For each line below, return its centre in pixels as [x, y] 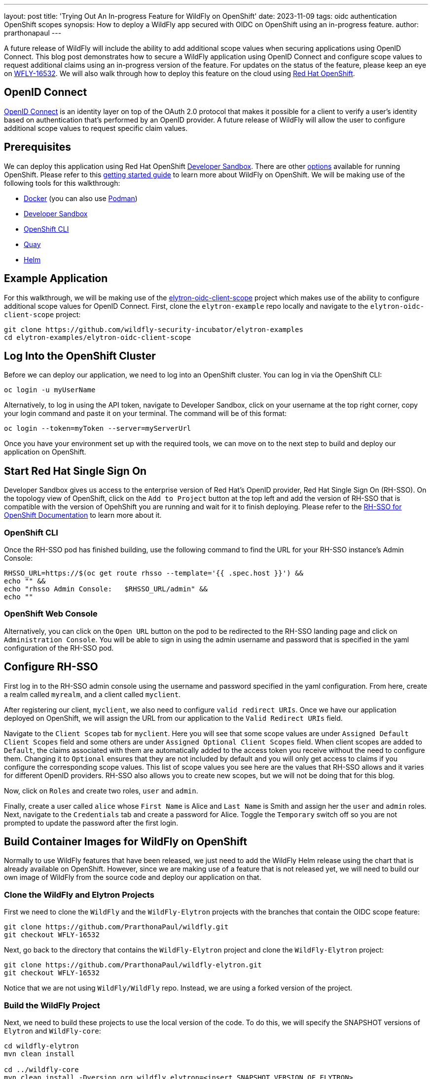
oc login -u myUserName [50, 390]
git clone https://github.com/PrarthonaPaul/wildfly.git [116, 927]
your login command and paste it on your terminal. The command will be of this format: [145, 414]
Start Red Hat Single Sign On [75, 471]
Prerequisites [37, 147]
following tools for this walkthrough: [62, 183]
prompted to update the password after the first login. [91, 823]
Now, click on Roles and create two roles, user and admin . [101, 790]
